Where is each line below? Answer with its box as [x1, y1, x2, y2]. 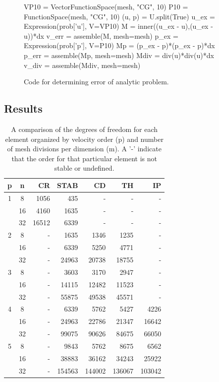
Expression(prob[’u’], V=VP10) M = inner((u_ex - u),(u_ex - [24, 21, 213, 31]
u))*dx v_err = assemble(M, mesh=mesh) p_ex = [24, 30, 178, 41]
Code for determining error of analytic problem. [24, 76, 169, 87]
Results [4, 101, 43, 116]
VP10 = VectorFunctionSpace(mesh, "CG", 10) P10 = [24, 1, 188, 11]
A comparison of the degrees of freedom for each [11, 124, 158, 134]
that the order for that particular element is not [11, 153, 157, 163]
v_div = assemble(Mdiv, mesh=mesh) [24, 60, 141, 70]
